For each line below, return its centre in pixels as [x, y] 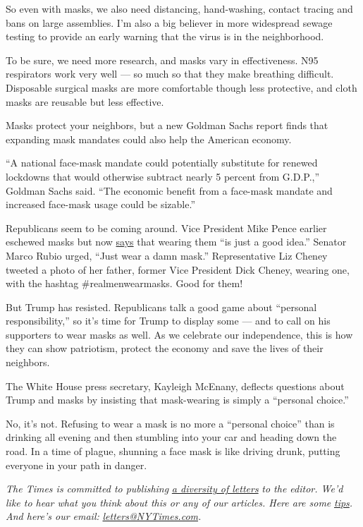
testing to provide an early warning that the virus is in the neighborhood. [165, 36]
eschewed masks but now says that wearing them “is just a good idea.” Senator [176, 242]
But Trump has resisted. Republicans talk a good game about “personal [161, 307]
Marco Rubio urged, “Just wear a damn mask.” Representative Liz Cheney [167, 255]
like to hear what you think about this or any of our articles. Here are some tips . [179, 502]
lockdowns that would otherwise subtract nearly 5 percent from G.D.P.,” [163, 176]
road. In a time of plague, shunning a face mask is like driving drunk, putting [173, 451]
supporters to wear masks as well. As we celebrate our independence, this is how [179, 334]
